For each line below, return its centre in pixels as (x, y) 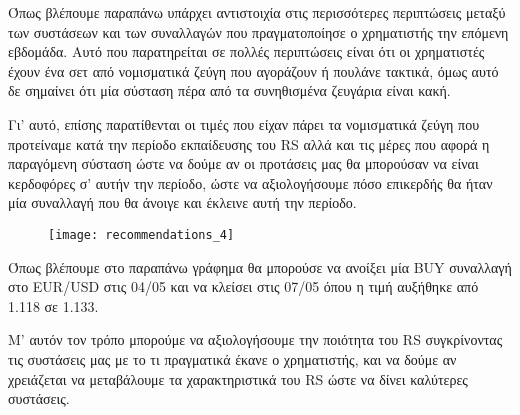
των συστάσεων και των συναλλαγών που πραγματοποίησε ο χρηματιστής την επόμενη (258, 31)
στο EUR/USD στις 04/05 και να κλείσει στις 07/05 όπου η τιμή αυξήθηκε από (243, 286)
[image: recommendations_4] (141, 234)
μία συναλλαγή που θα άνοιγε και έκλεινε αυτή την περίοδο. (182, 202)
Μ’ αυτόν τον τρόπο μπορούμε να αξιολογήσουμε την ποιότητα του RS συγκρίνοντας (255, 339)
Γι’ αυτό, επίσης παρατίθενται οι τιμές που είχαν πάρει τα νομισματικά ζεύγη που (244, 123)
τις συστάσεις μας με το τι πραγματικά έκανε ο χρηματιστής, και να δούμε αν (232, 358)
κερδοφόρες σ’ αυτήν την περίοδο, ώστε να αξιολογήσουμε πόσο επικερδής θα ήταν (250, 182)
